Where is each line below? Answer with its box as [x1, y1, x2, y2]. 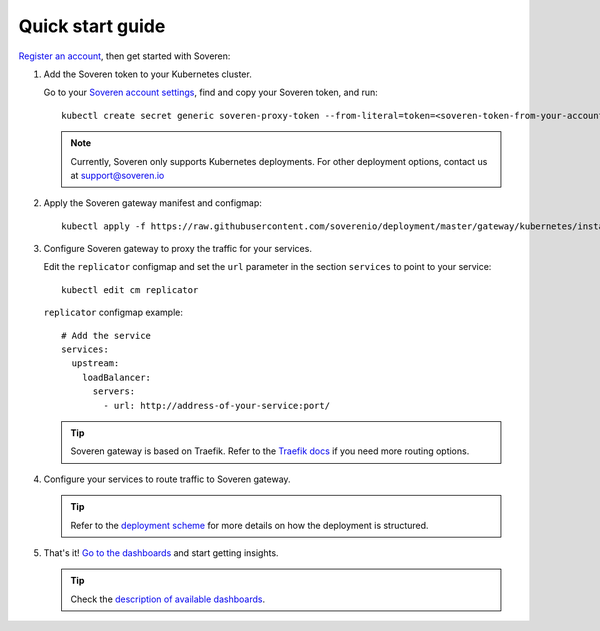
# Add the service [61, 330, 152, 341]
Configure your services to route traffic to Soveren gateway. [43, 473, 291, 485]
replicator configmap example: [43, 306, 184, 319]
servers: [92, 386, 136, 397]
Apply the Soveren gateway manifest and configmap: [43, 197, 262, 209]
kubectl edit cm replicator [61, 284, 199, 295]
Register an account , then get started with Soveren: [18, 50, 231, 62]
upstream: [71, 358, 120, 369]
